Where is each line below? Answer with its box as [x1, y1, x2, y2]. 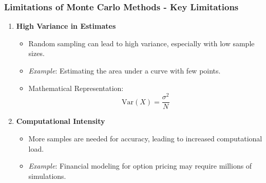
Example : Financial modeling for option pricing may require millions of [28, 160, 252, 171]
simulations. [28, 170, 66, 181]
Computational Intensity [16, 116, 105, 126]
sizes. [28, 48, 45, 59]
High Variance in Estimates [16, 21, 116, 31]
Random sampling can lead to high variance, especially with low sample [28, 38, 255, 48]
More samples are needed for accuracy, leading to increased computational [28, 133, 262, 143]
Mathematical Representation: [28, 82, 124, 93]
